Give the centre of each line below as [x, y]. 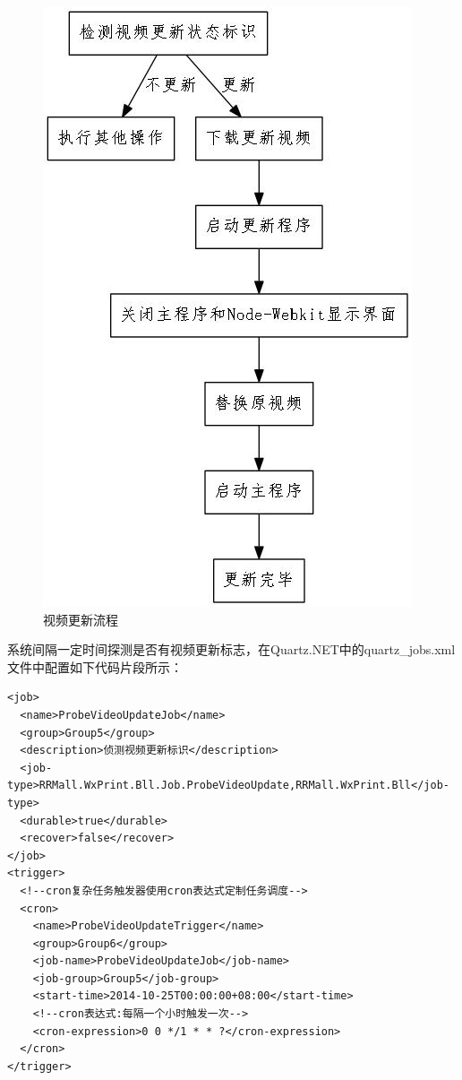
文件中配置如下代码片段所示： [95, 666]
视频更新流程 [81, 619]
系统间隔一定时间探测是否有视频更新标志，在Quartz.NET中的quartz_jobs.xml [231, 649]
